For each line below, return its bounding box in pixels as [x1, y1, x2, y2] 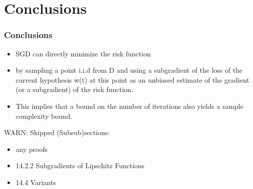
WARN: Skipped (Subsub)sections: [4, 127, 110, 138]
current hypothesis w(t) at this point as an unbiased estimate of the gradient [15, 74, 250, 85]
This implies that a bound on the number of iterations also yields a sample [15, 100, 244, 111]
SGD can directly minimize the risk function [15, 48, 151, 58]
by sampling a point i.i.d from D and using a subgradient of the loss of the [15, 65, 243, 75]
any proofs [15, 143, 48, 154]
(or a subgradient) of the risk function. [15, 84, 133, 94]
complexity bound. [15, 110, 72, 121]
